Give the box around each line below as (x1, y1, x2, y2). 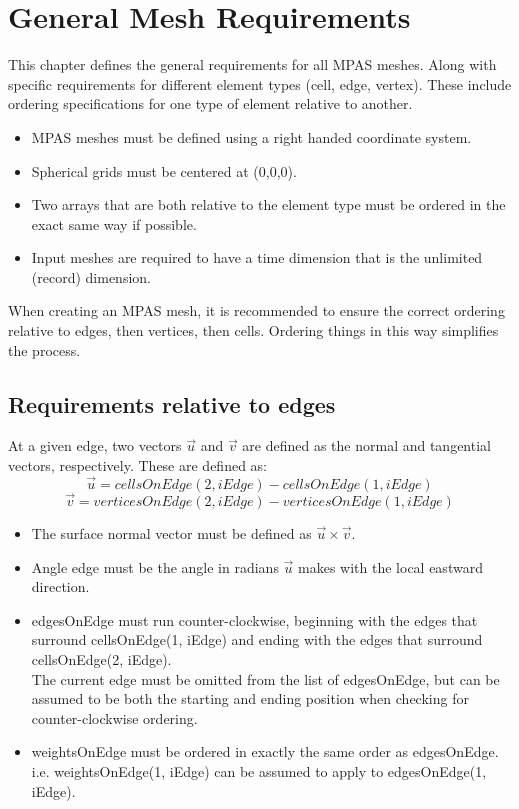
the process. (8, 339, 81, 360)
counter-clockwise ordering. (31, 707, 198, 728)
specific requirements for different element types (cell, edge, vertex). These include (8, 73, 512, 94)
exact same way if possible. (31, 213, 197, 234)
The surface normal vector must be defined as (31, 523, 312, 544)
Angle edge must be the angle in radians (31, 556, 279, 577)
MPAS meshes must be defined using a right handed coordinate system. (31, 126, 472, 147)
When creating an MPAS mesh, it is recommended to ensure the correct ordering (8, 300, 505, 321)
